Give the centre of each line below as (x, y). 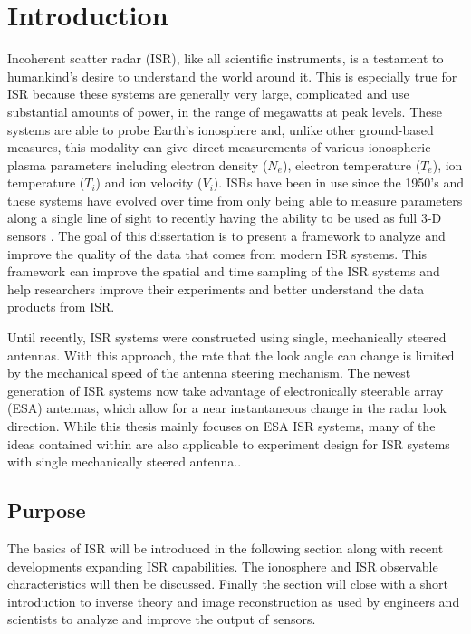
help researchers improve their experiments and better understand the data (216, 288)
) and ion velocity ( (149, 183)
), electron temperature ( (351, 164)
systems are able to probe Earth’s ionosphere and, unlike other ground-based (221, 129)
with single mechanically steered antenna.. (125, 461)
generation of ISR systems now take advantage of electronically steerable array (226, 390)
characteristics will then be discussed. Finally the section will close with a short (228, 584)
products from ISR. (61, 307)
